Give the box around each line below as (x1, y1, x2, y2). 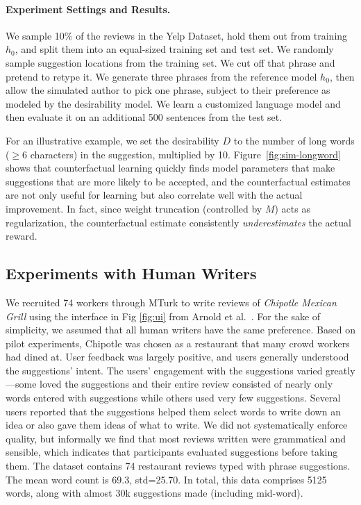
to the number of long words (233, 133, 355, 147)
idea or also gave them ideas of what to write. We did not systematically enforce (6, 417, 348, 432)
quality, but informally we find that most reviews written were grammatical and (6, 431, 346, 445)
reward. (6, 229, 37, 243)
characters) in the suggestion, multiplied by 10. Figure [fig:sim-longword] (30, 147, 341, 161)
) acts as (274, 201, 310, 215)
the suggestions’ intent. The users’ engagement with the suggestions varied (6, 363, 323, 377)
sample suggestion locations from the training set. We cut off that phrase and (6, 55, 335, 69)
